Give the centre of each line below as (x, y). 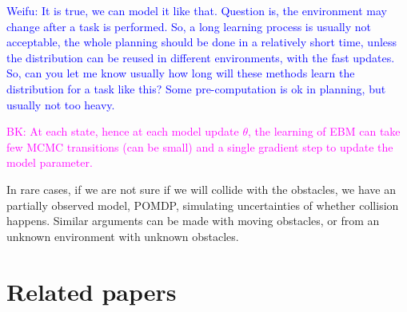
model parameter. (50, 162)
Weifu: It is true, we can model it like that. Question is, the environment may (197, 10)
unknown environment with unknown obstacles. (123, 236)
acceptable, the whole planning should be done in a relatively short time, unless (202, 42)
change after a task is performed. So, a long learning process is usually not (189, 26)
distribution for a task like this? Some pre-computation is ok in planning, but (196, 88)
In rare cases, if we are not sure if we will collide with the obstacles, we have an (201, 189)
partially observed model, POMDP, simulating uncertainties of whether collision (203, 205)
